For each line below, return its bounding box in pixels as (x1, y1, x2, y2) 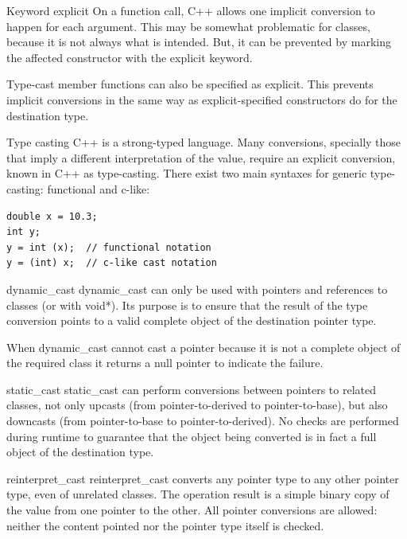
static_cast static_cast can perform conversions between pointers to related (6, 381, 377, 397)
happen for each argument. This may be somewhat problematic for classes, (6, 18, 370, 34)
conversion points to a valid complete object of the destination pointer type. (6, 312, 377, 329)
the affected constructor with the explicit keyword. (6, 49, 253, 65)
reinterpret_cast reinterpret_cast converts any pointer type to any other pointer (6, 470, 399, 486)
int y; (6, 226, 41, 238)
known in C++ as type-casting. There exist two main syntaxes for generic (6, 165, 367, 182)
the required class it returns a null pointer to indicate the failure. (6, 354, 324, 371)
